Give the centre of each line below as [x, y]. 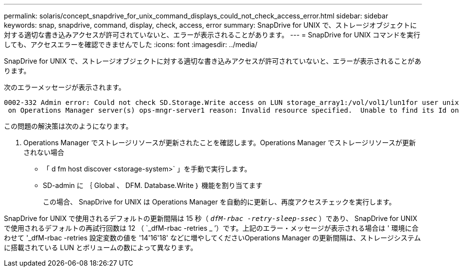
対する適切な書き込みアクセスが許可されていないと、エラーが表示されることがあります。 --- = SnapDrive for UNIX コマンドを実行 [212, 35]
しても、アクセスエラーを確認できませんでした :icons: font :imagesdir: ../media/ [131, 44]
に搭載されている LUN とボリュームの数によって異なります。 [101, 247]
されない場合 [44, 152]
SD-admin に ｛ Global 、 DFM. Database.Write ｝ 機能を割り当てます [153, 185]
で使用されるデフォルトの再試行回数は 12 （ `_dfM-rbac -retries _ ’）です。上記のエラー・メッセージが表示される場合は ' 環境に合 [211, 228]
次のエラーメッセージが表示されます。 [65, 87]
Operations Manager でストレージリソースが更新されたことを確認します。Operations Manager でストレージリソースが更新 [220, 143]
